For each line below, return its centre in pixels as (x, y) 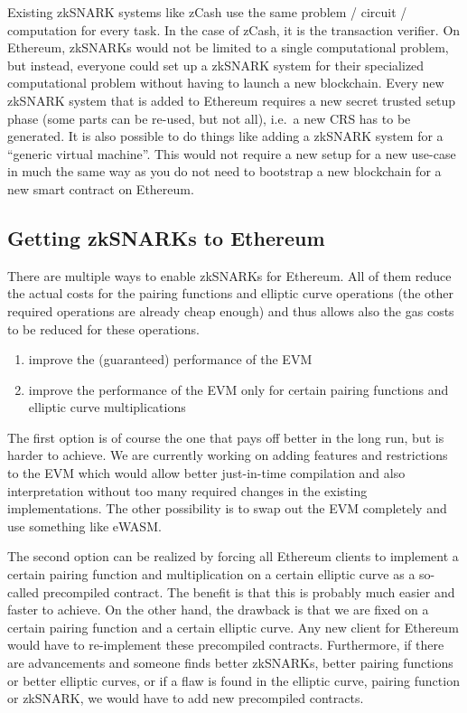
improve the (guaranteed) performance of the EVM (170, 359)
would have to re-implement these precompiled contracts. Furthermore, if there (226, 645)
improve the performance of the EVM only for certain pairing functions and (238, 389)
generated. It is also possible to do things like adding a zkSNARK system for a (225, 136)
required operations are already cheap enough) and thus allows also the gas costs (231, 310)
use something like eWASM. (84, 525)
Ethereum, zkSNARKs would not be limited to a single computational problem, (228, 47)
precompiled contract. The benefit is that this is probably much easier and (249, 591)
